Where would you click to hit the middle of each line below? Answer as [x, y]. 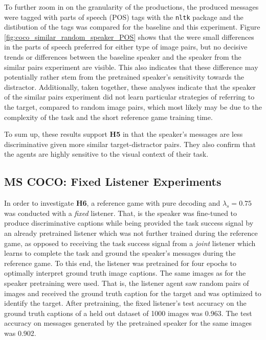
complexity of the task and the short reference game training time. [108, 117]
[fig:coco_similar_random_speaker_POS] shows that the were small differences [129, 37]
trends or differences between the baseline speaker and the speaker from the [123, 57]
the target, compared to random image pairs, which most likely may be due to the [133, 107]
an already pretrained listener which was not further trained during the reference [131, 233]
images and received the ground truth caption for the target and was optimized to [133, 293]
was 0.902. [20, 333]
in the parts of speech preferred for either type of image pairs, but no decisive [126, 47]
